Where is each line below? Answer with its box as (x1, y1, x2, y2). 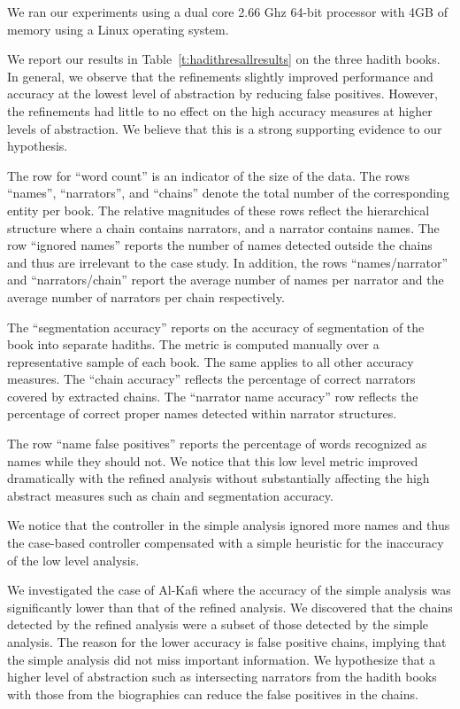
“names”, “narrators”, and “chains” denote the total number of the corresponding (7, 183, 449, 202)
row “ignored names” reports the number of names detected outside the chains (7, 236, 433, 254)
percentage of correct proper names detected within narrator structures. (7, 404, 397, 423)
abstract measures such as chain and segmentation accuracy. (7, 486, 333, 504)
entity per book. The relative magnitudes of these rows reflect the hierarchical (7, 200, 430, 219)
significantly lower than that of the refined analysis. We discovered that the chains (7, 597, 453, 616)
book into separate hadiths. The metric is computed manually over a (7, 335, 379, 354)
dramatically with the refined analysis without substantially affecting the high (7, 469, 430, 487)
